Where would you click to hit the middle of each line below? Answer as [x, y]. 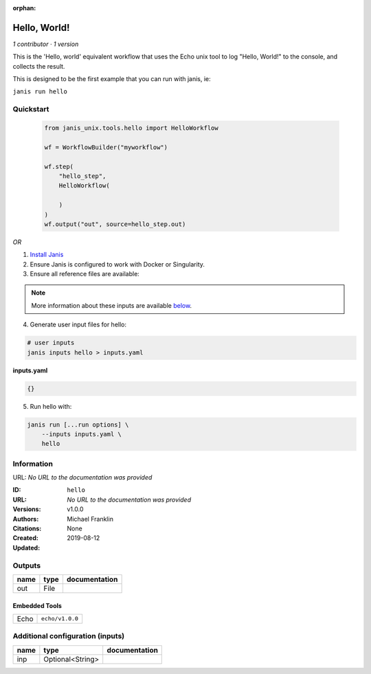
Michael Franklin [90, 519]
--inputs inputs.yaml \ [81, 434]
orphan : [24, 8]
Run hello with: [51, 406]
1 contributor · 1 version [46, 44]
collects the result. [39, 66]
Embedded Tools [37, 605]
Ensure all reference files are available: [85, 274]
